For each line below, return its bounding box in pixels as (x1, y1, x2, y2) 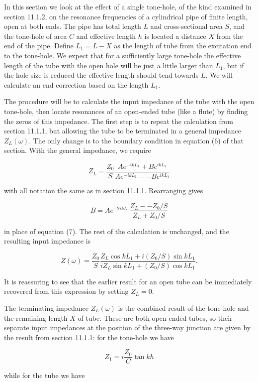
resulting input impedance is (4, 236, 91, 246)
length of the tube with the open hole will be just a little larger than (4, 60, 213, 70)
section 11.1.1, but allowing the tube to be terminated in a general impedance (4, 126, 241, 136)
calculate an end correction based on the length (4, 79, 149, 90)
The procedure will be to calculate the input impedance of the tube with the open (4, 96, 255, 107)
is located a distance (144, 30, 206, 41)
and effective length (76, 30, 136, 41)
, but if (223, 60, 244, 70)
